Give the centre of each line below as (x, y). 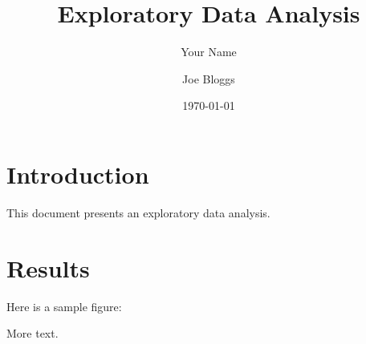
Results (48, 267)
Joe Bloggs (209, 78)
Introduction (78, 174)
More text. (33, 333)
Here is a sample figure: (64, 306)
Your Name (209, 52)
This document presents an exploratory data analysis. (138, 212)
